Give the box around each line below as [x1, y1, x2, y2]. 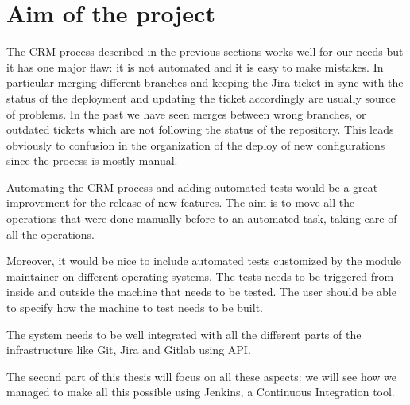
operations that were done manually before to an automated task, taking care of [6, 210, 397, 227]
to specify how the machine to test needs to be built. [6, 299, 263, 316]
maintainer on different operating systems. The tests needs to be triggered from [6, 267, 394, 284]
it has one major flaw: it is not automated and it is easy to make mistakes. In [6, 58, 384, 75]
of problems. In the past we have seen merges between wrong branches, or [6, 105, 366, 122]
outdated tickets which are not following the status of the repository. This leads [6, 121, 394, 138]
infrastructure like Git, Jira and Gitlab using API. [6, 341, 251, 358]
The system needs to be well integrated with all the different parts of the [6, 325, 362, 342]
